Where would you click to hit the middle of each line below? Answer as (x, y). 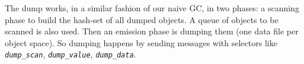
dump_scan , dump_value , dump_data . (71, 54)
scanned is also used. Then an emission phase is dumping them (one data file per (152, 31)
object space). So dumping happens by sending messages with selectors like (141, 42)
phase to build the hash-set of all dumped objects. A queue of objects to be (142, 19)
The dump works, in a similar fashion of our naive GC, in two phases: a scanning (152, 8)
